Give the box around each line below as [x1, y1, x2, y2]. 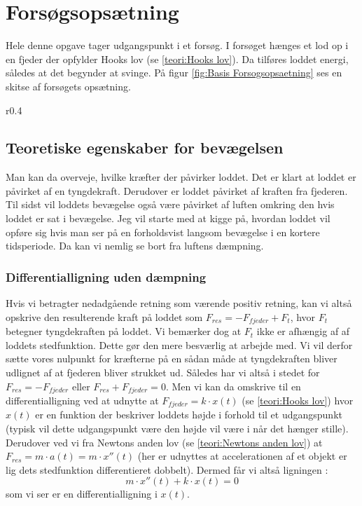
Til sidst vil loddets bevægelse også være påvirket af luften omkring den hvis [6, 197, 335, 212]
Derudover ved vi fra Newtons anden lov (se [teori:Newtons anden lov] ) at [6, 435, 323, 449]
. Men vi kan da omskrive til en [165, 378, 301, 393]
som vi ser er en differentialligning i [6, 486, 158, 501]
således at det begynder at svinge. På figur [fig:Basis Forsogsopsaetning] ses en [6, 65, 342, 80]
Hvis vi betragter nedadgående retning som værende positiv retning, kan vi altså [6, 296, 352, 310]
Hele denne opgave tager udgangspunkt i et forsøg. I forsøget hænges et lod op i [6, 38, 349, 53]
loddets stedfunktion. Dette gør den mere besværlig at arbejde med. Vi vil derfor [6, 337, 353, 352]
